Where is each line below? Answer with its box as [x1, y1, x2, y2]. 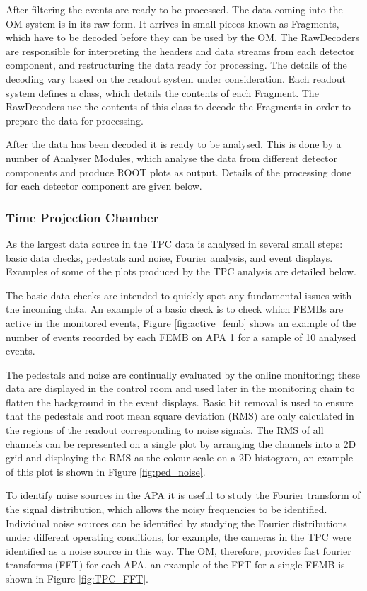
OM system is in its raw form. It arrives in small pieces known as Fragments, [6, 16, 339, 30]
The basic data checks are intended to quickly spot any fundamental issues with [6, 287, 352, 302]
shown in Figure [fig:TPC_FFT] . [6, 571, 148, 585]
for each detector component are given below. [6, 178, 202, 193]
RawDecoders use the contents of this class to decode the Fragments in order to [6, 99, 351, 114]
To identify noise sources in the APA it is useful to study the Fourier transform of [6, 488, 361, 503]
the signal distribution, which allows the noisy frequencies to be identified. [6, 502, 327, 517]
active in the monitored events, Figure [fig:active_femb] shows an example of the [6, 315, 356, 330]
